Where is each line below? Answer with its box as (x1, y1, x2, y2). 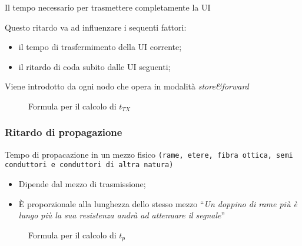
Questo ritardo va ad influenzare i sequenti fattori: (5, 21, 187, 33)
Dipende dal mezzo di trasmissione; (18, 178, 146, 190)
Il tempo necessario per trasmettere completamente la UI (5, 1, 211, 13)
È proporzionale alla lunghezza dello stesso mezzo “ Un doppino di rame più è (18, 197, 297, 210)
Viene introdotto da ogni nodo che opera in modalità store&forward (5, 80, 249, 92)
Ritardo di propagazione (5, 125, 122, 139)
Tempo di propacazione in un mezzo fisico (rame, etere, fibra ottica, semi (5, 148, 293, 160)
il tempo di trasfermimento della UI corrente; (18, 41, 182, 53)
